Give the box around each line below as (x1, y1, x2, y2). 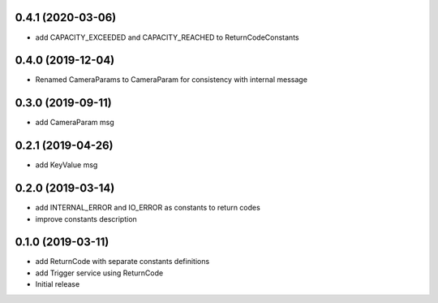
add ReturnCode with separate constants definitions (35, 257, 210, 266)
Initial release (35, 279, 80, 289)
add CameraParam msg (35, 118, 114, 128)
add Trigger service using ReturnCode (35, 268, 164, 278)
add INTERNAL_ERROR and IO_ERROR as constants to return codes (35, 203, 261, 213)
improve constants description (35, 214, 137, 223)
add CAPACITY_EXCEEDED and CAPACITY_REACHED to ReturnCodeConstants (35, 32, 299, 42)
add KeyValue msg (35, 160, 98, 170)
